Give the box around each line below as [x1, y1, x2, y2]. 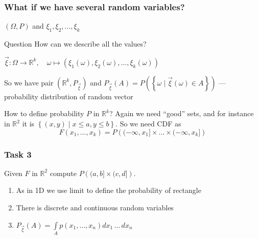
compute [50, 167, 77, 178]
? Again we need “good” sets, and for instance [109, 108, 254, 119]
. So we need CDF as [115, 118, 181, 129]
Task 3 [4, 147, 32, 160]
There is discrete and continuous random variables [16, 202, 174, 213]
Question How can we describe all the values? [4, 38, 147, 49]
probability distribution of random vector [4, 91, 133, 101]
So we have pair [4, 77, 54, 88]
